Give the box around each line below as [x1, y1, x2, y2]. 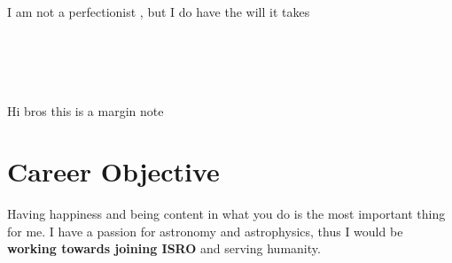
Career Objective [7, 153, 220, 190]
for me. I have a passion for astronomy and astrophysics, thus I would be [7, 221, 403, 240]
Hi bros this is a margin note [7, 101, 164, 120]
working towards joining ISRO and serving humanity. [7, 239, 321, 258]
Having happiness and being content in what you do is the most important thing [7, 205, 446, 223]
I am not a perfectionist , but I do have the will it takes [7, 2, 310, 20]
